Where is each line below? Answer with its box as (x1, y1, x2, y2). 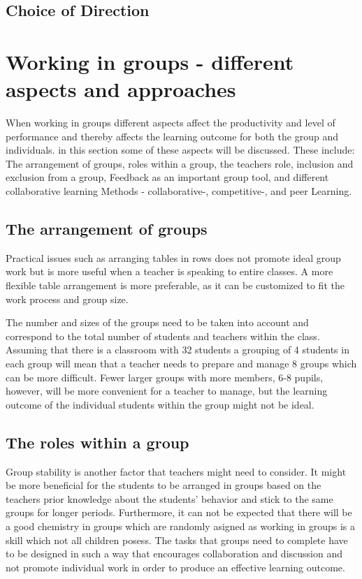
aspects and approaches (6, 75, 236, 103)
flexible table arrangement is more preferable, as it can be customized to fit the (6, 278, 345, 293)
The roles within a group (6, 431, 189, 453)
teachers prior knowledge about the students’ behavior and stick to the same (6, 491, 333, 506)
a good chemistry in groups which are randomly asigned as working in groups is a (6, 518, 356, 533)
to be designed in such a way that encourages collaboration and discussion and (6, 546, 342, 561)
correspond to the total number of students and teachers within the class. (6, 328, 320, 343)
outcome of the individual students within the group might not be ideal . (6, 397, 314, 411)
